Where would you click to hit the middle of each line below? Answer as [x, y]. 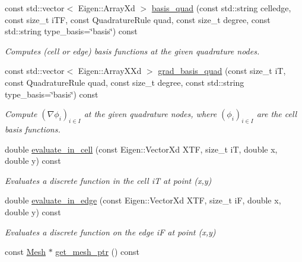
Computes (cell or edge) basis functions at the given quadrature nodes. [132, 51]
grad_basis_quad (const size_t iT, [222, 71]
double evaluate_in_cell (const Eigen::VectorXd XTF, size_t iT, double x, [141, 149]
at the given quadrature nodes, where [150, 114]
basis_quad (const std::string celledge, [221, 8]
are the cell [277, 114]
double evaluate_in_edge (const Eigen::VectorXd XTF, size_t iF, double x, [143, 200]
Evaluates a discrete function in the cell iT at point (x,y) [108, 180]
